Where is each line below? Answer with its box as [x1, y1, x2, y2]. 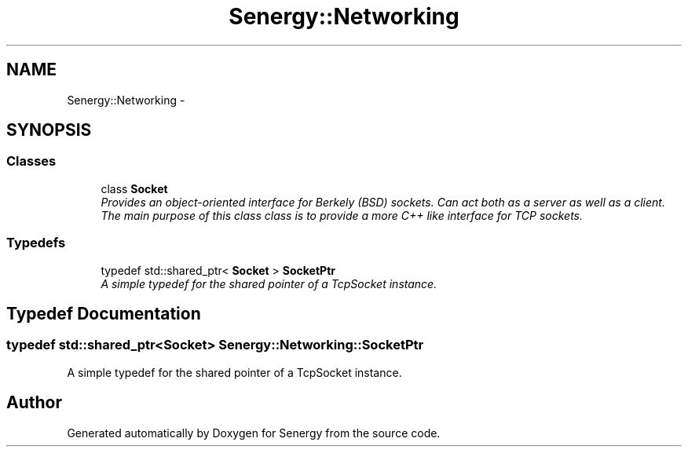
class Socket [101, 181, 168, 195]
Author [6, 393, 62, 413]
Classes [6, 153, 57, 170]
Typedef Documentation [6, 303, 201, 323]
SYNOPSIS [6, 120, 92, 141]
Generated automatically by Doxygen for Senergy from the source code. [67, 426, 441, 440]
